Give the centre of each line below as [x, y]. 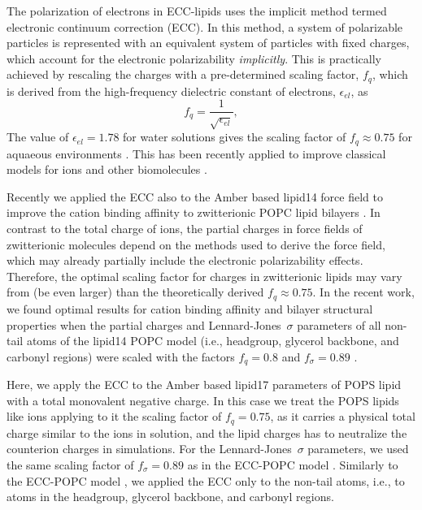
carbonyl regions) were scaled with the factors [121, 356]
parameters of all [339, 324]
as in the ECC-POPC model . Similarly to [293, 464]
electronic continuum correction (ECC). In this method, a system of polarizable [205, 26]
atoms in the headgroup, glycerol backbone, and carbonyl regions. [170, 497]
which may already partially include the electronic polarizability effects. [185, 260]
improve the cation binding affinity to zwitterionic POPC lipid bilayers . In [194, 212]
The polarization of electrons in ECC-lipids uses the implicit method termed [197, 11]
